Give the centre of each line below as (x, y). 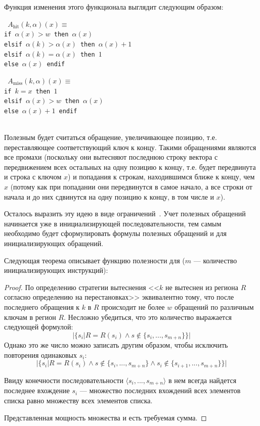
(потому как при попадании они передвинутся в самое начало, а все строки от (131, 187)
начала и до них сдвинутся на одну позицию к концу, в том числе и (109, 196)
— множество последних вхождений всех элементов (160, 390)
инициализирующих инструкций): (56, 270)
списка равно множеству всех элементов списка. (78, 400)
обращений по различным (214, 307)
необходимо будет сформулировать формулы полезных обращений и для (115, 233)
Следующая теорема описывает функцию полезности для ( (95, 260)
